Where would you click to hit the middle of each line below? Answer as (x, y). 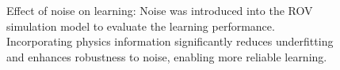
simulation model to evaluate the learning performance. (141, 26)
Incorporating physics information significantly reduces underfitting (170, 41)
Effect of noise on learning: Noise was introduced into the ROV (160, 10)
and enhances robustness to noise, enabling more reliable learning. (167, 56)
